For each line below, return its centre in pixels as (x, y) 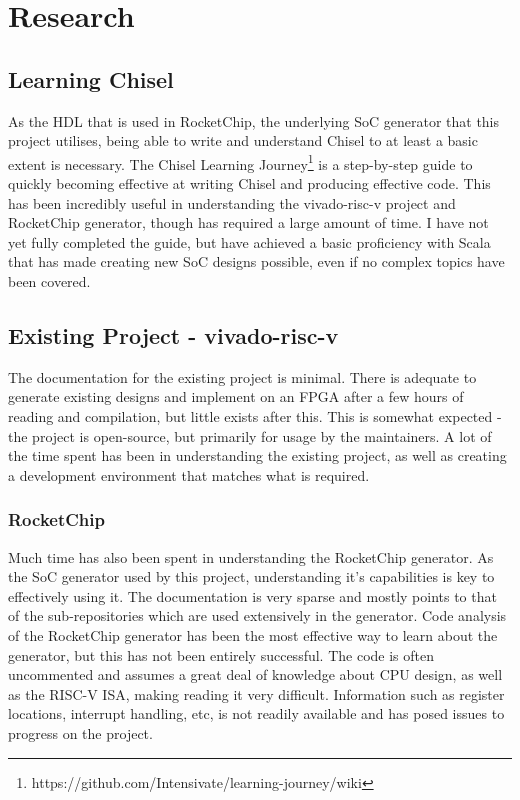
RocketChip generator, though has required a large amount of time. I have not (248, 222)
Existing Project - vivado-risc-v (173, 334)
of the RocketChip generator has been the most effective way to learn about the (253, 634)
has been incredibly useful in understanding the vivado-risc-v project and (232, 202)
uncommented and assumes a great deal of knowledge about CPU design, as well (255, 674)
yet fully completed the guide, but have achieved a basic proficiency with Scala (249, 241)
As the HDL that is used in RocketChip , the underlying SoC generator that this (254, 120)
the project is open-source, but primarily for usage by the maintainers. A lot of (250, 435)
